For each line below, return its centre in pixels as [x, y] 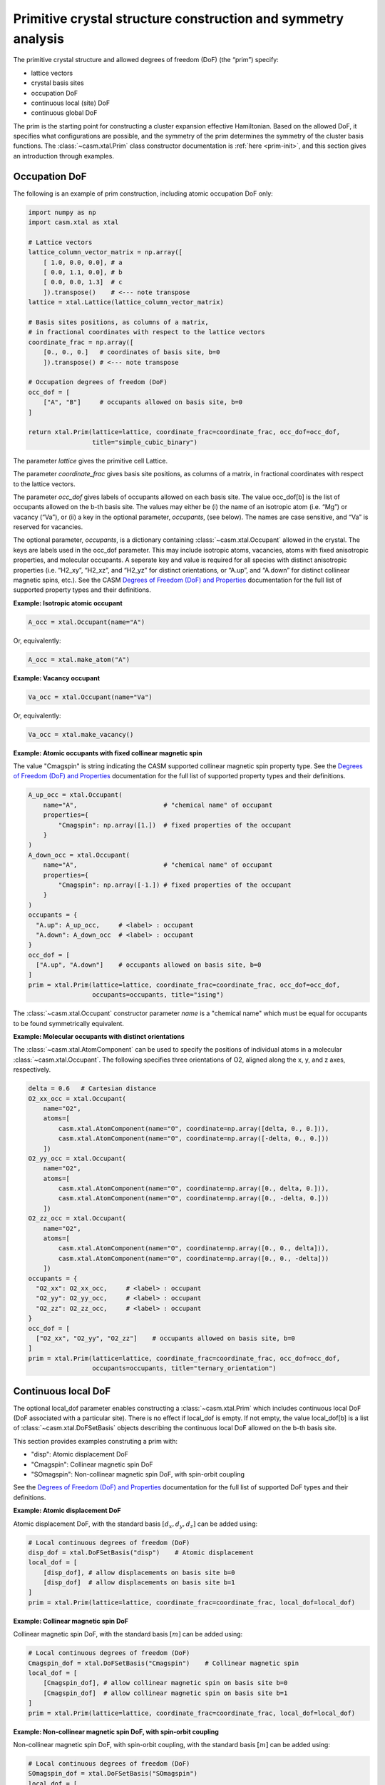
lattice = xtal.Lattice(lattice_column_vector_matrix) [126, 302]
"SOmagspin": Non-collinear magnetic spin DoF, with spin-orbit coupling [138, 1474]
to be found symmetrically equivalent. [69, 1023]
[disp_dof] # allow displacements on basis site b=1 [139, 1583]
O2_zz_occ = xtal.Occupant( [77, 1218]
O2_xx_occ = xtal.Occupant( [77, 1098]
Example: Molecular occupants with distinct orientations [99, 1037]
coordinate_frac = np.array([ [81, 342]
